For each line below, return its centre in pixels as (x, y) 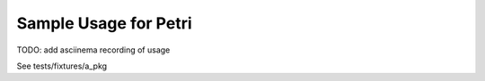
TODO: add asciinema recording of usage (93, 50)
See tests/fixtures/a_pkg (62, 66)
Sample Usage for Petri (104, 23)
